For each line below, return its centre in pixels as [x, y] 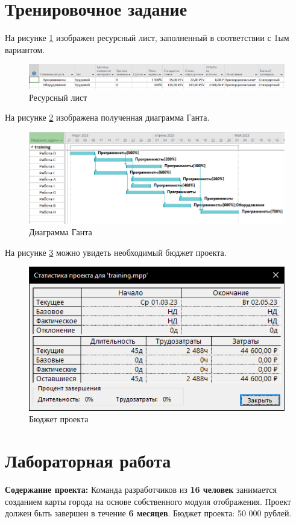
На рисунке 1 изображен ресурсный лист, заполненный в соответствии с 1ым [147, 38]
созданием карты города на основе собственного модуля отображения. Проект [148, 501]
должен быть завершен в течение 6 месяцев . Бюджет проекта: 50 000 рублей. [148, 513]
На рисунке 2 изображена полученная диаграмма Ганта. [107, 117]
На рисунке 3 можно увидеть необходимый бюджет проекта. [116, 252]
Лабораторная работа [88, 461]
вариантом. [25, 49]
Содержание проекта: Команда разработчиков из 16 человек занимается [141, 490]
